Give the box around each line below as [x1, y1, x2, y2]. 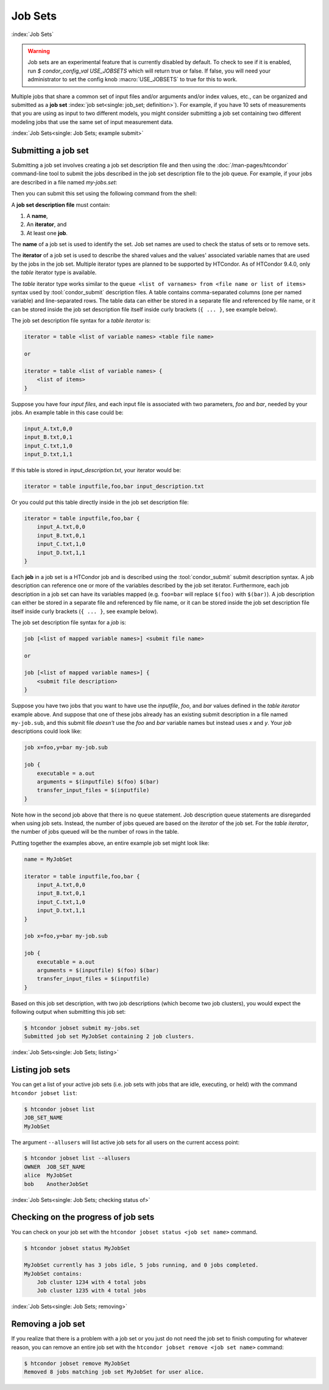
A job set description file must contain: [11, 201, 110, 208]
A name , [26, 212, 48, 219]
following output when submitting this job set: [11, 1008, 126, 1016]
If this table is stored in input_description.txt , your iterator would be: [11, 467, 182, 474]
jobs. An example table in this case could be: [11, 409, 124, 416]
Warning [27, 47, 50, 54]
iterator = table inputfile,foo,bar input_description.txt [24, 483, 204, 490]
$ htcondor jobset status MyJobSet [24, 1245, 130, 1251]
